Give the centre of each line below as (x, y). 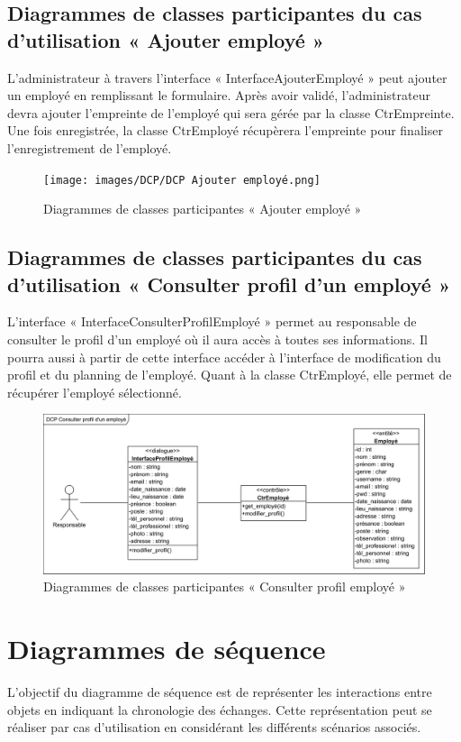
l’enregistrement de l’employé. (90, 147)
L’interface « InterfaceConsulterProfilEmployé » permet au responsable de (212, 321)
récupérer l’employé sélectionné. (95, 392)
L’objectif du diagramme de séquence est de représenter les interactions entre (220, 691)
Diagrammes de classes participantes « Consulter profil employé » (225, 586)
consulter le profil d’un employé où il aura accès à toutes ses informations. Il (217, 339)
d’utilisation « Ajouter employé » (166, 39)
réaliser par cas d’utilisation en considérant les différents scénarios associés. (214, 727)
